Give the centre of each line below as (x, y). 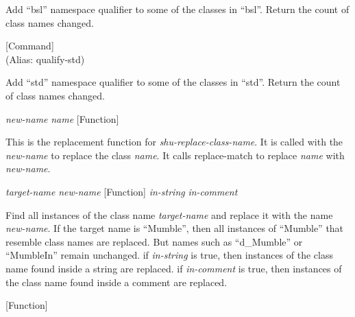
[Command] (30, 46)
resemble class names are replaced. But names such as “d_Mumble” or (154, 241)
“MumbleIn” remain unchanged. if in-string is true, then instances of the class (169, 255)
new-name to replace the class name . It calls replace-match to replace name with (175, 155)
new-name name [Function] (62, 118)
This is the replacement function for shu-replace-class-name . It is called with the (174, 142)
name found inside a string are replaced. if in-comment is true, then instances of (174, 268)
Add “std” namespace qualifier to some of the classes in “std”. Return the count (173, 82)
